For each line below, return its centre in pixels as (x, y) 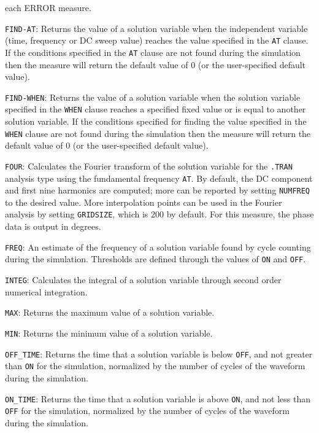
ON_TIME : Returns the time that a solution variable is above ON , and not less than (158, 398)
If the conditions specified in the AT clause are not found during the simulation (153, 52)
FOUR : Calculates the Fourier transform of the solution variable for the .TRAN (149, 166)
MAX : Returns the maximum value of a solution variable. (110, 312)
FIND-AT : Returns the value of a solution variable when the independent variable (156, 28)
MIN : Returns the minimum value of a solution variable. (109, 333)
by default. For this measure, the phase (240, 214)
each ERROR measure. (48, 7)
